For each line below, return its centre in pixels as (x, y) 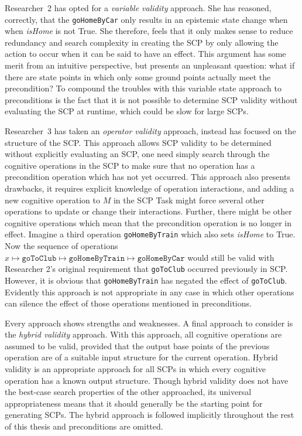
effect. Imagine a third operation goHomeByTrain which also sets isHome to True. (150, 234)
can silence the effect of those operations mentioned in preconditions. (128, 303)
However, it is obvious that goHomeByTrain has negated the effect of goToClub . (146, 280)
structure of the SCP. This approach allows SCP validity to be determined (138, 142)
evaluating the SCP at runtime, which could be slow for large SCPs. (127, 111)
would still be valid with (231, 257)
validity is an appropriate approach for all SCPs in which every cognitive (135, 369)
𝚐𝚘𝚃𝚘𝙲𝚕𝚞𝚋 (39, 258)
